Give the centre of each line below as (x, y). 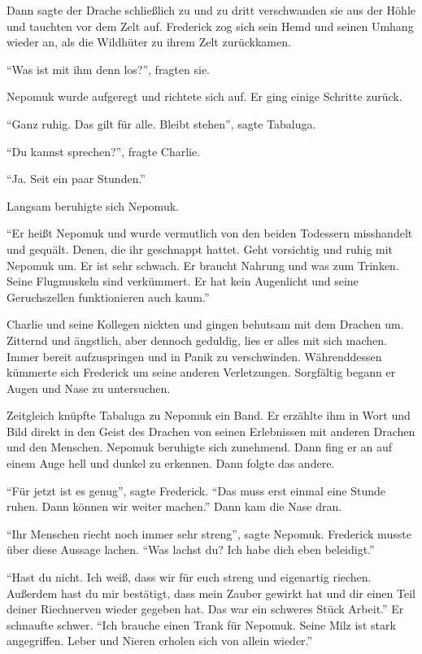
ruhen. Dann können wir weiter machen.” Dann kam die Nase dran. (174, 506)
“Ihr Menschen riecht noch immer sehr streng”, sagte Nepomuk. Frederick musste (209, 533)
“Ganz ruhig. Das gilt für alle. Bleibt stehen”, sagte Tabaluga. (161, 123)
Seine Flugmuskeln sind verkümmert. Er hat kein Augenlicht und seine (183, 281)
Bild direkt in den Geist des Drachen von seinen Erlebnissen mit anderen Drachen (211, 431)
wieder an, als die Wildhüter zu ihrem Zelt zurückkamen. (149, 42)
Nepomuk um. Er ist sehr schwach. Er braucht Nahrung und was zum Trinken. (203, 265)
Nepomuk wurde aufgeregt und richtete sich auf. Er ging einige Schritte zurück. (204, 96)
